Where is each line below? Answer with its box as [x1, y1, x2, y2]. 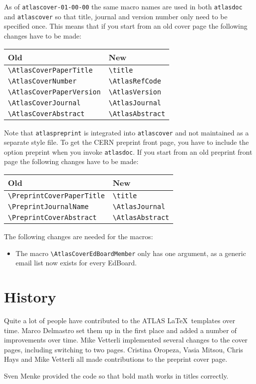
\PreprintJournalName [8, 203, 89, 211]
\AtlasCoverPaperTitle [8, 66, 93, 74]
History [4, 287, 56, 307]
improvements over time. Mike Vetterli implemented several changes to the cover [4, 335, 248, 345]
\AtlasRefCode [109, 77, 161, 85]
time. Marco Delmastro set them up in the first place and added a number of [4, 325, 237, 335]
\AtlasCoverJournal [8, 98, 81, 107]
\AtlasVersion [109, 87, 161, 96]
